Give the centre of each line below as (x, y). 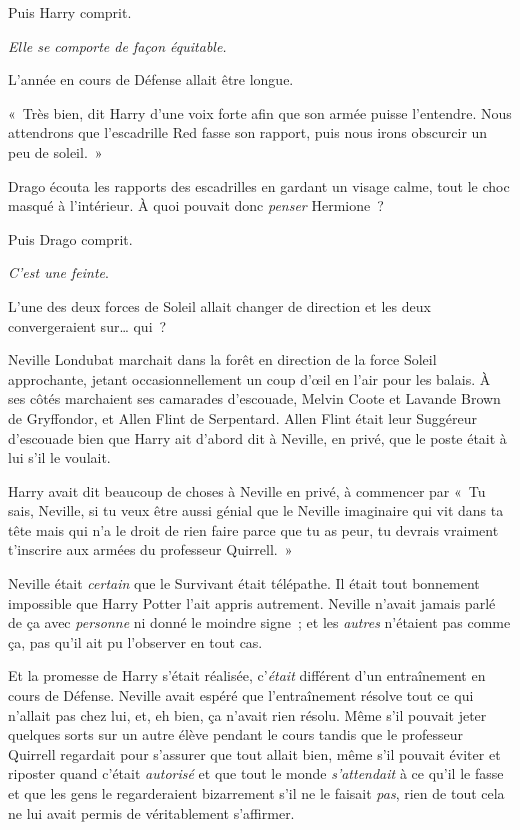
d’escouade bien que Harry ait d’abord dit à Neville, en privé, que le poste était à (257, 437)
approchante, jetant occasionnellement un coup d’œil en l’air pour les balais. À (249, 378)
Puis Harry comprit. (70, 12)
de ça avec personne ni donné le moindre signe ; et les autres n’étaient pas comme (259, 622)
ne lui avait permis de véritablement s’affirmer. (151, 812)
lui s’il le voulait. (59, 457)
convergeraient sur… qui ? (87, 325)
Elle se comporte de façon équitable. (117, 45)
